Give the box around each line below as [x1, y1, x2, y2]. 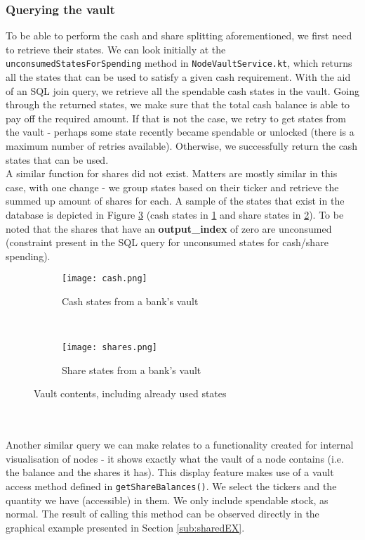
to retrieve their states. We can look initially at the [6, 41, 226, 56]
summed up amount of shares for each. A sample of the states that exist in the [6, 193, 345, 208]
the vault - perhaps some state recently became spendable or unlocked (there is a [6, 124, 354, 139]
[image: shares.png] [62, 342, 158, 353]
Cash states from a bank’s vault [62, 294, 199, 309]
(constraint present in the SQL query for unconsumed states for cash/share [6, 235, 328, 250]
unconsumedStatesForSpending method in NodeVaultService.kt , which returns [6, 56, 352, 70]
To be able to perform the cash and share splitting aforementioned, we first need [6, 28, 352, 43]
